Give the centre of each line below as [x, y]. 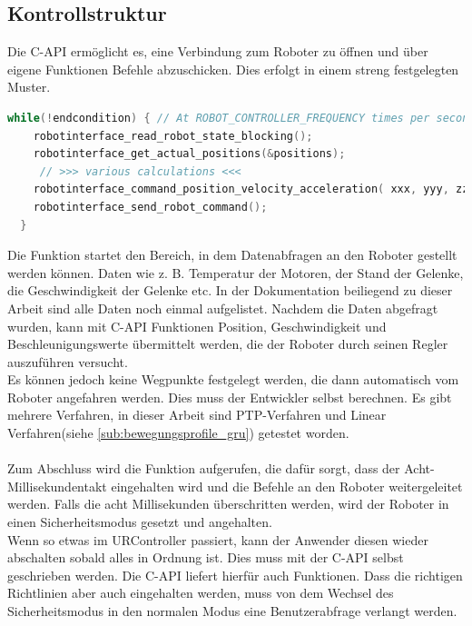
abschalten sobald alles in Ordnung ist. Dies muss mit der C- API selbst [206, 557]
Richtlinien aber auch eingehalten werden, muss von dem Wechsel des [201, 593]
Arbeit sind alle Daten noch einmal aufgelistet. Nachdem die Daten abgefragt [223, 308]
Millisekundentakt [57, 486]
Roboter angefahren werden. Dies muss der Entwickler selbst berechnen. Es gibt [230, 397]
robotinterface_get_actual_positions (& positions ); [189, 154]
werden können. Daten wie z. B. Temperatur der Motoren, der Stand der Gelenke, [236, 272]
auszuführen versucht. [68, 361]
